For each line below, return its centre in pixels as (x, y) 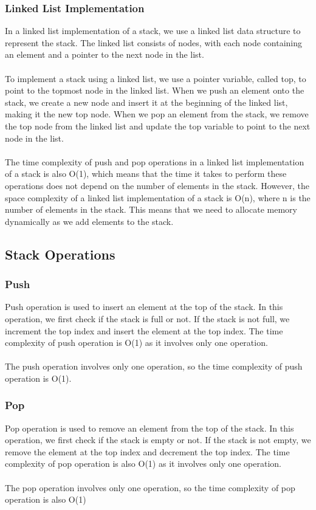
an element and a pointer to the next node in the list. (105, 54)
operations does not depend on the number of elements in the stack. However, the (157, 185)
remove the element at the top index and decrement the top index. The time (147, 451)
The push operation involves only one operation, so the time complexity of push (154, 366)
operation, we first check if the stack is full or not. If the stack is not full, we (147, 318)
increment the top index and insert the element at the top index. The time (144, 330)
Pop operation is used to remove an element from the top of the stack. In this (149, 428)
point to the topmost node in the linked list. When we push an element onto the (155, 90)
